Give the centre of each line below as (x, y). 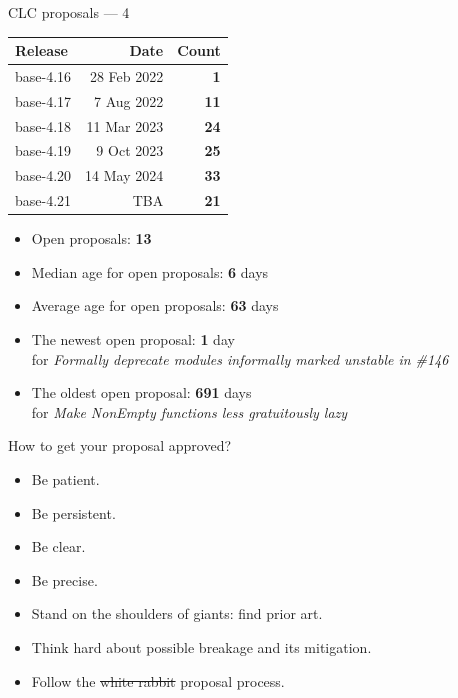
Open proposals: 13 (91, 238)
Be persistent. (73, 512)
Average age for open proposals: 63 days (155, 305)
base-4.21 (43, 200)
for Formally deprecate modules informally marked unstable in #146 (240, 358)
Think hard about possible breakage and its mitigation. (201, 646)
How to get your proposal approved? (120, 445)
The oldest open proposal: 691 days (141, 392)
